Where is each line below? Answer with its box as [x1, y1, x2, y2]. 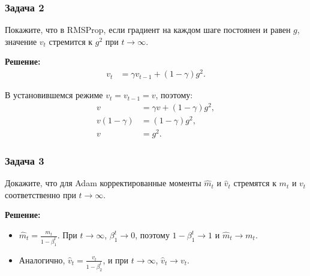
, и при [103, 253, 129, 266]
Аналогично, [19, 253, 65, 266]
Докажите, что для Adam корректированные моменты [5, 177, 201, 189]
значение [5, 35, 37, 47]
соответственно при [5, 188, 76, 201]
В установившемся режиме [5, 89, 103, 101]
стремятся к [233, 177, 276, 189]
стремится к [49, 35, 93, 47]
